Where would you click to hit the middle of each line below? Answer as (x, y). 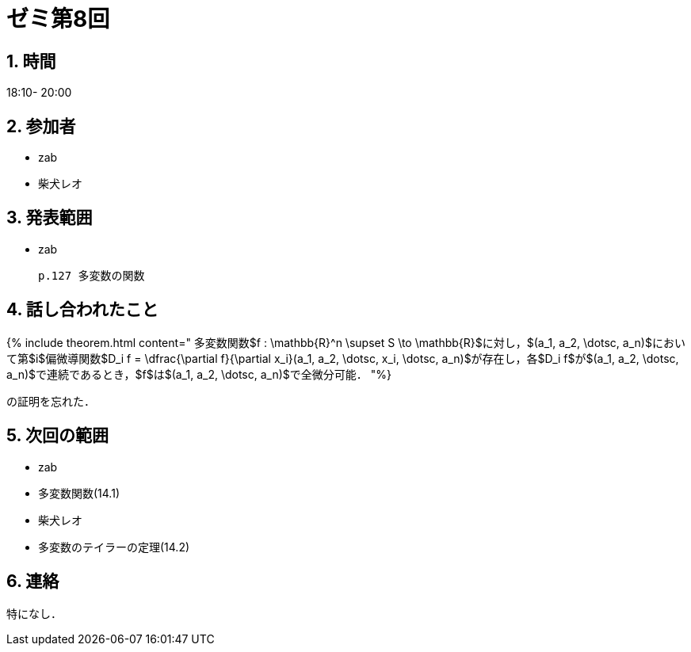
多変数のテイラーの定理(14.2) (114, 547)
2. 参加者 (41, 126)
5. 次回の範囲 (57, 436)
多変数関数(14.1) (79, 493)
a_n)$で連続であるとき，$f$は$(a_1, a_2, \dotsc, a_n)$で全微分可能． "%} (199, 374)
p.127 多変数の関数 (92, 275)
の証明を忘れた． (51, 401)
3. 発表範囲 (50, 218)
